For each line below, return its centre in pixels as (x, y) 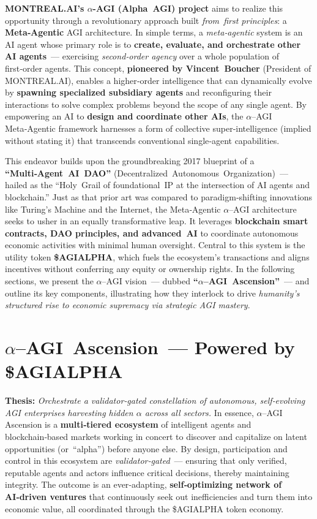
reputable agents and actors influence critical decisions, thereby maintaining (147, 472)
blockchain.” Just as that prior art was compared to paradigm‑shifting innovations (159, 196)
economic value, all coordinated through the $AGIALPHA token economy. (144, 508)
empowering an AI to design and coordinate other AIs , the (124, 116)
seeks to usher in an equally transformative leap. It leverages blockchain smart (157, 221)
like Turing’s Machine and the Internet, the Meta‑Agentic (113, 209)
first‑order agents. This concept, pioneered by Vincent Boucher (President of (158, 68)
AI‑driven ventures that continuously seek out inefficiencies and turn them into (159, 496)
